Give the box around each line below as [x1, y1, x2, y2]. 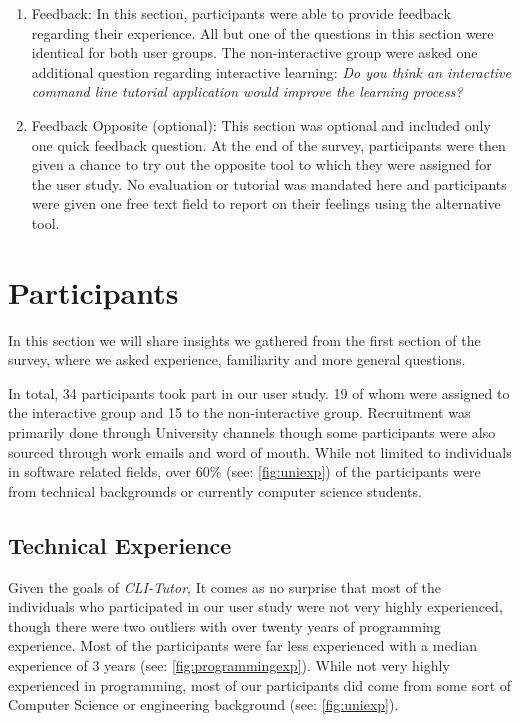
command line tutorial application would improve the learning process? [31, 81, 463, 102]
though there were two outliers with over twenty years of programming [8, 615, 441, 636]
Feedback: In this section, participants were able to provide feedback [31, 3, 451, 23]
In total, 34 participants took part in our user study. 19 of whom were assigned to [8, 382, 510, 403]
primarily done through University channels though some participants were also [8, 422, 496, 443]
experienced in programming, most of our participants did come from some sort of [8, 674, 512, 695]
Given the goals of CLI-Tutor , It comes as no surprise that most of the [8, 576, 442, 597]
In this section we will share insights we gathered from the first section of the [8, 329, 481, 350]
